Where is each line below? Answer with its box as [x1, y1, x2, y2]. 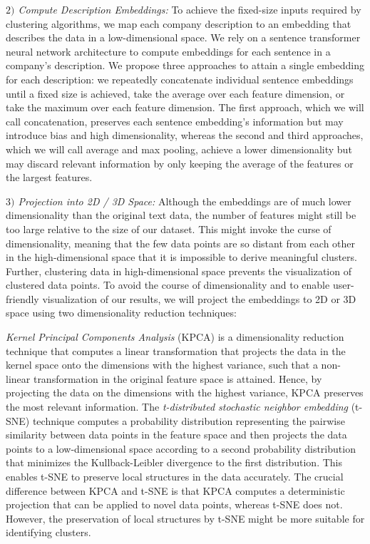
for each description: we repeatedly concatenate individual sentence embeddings [6, 71, 354, 86]
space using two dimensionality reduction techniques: [6, 305, 237, 320]
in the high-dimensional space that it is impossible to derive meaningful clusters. [6, 250, 357, 265]
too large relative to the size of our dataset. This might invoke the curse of [6, 221, 332, 236]
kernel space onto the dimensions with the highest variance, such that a [6, 357, 318, 372]
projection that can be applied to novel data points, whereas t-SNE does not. [6, 497, 343, 512]
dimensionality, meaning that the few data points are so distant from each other [6, 235, 356, 250]
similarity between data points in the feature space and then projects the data [6, 427, 347, 442]
